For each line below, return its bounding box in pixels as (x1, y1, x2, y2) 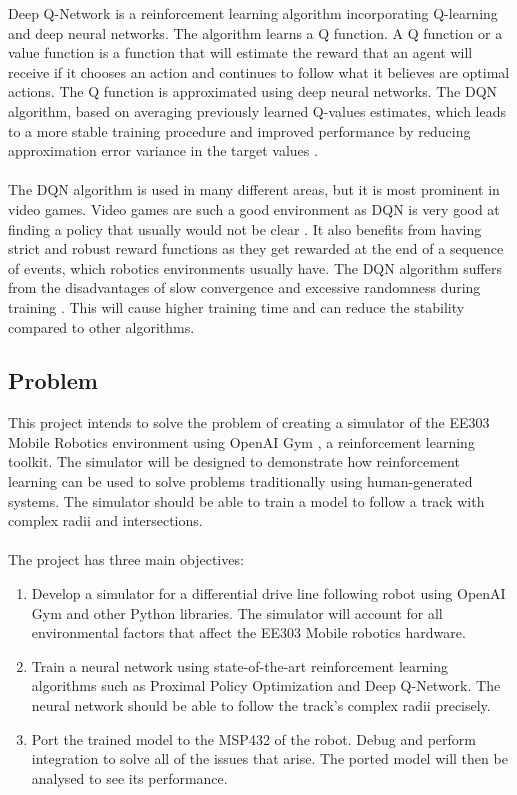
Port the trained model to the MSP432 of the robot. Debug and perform (31, 728, 476, 749)
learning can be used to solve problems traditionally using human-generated (8, 471, 473, 492)
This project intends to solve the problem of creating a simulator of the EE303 (8, 412, 490, 433)
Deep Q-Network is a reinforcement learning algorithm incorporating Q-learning (8, 3, 498, 23)
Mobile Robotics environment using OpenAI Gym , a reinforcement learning (8, 431, 475, 452)
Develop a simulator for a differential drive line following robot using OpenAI (31, 583, 506, 604)
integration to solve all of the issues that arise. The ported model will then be (31, 748, 508, 769)
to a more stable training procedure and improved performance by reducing (8, 120, 471, 141)
